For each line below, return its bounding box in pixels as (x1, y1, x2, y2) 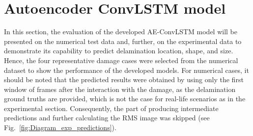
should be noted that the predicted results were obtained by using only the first (4, 74, 244, 85)
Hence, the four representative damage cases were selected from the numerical (4, 55, 238, 65)
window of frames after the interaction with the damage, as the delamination (4, 84, 236, 94)
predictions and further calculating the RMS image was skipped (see (4, 113, 210, 123)
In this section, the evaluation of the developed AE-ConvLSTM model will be (4, 26, 237, 37)
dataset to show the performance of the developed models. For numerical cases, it (4, 65, 249, 75)
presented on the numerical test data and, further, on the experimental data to (4, 36, 242, 46)
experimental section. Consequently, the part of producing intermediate (4, 103, 219, 113)
